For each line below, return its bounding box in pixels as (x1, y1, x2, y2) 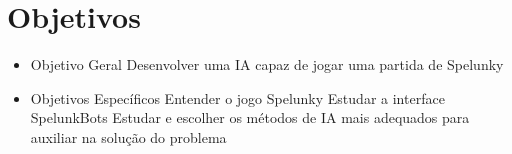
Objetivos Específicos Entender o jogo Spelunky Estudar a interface (30, 87, 445, 108)
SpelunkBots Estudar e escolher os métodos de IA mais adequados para (30, 107, 470, 128)
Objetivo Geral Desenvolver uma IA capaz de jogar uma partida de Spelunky (30, 54, 504, 75)
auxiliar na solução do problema (30, 126, 227, 147)
